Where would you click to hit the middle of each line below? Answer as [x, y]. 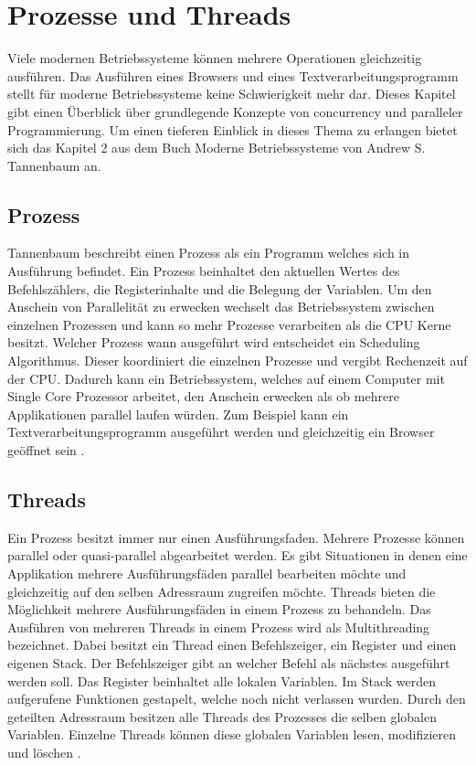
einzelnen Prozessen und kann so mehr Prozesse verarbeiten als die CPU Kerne [229, 324]
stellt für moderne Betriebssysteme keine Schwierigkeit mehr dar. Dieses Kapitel [232, 94]
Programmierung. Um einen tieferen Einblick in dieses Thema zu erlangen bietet [233, 129]
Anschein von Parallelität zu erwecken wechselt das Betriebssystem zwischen [221, 307]
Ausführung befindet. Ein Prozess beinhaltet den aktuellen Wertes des [204, 271]
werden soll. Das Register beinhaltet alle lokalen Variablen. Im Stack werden [222, 680]
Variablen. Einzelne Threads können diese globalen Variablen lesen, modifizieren [232, 734]
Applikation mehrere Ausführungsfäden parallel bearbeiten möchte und [207, 573]
